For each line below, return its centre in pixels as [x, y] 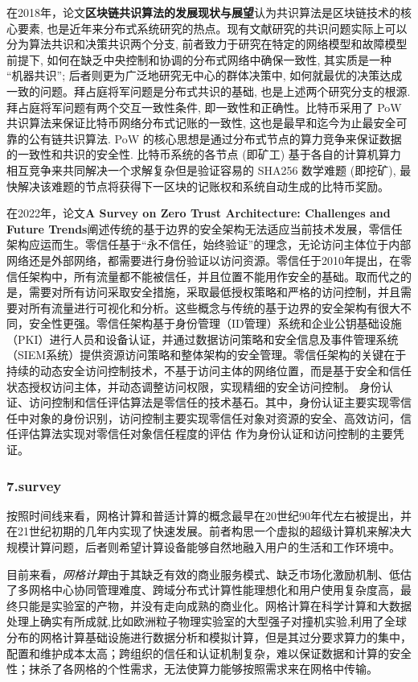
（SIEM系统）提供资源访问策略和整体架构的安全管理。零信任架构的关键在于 [207, 355]
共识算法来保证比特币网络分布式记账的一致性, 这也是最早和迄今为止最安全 [201, 123]
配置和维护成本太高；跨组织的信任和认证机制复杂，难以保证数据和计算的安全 [209, 653]
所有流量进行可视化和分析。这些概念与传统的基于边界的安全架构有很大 [214, 307]
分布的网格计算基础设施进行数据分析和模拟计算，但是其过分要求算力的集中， [209, 637]
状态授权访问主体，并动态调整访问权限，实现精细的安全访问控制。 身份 [194, 386]
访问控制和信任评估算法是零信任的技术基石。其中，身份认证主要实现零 [214, 402]
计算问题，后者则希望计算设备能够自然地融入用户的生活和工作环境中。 [214, 547]
